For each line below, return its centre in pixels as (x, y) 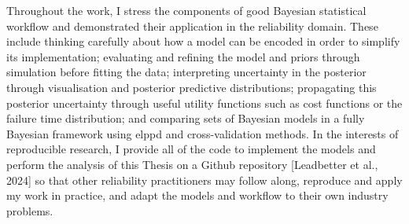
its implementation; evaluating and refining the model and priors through (183, 56)
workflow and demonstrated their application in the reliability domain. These (192, 26)
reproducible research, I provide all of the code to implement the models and (191, 149)
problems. (30, 210)
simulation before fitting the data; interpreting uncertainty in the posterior (186, 72)
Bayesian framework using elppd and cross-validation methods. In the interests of (203, 133)
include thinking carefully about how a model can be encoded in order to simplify (203, 41)
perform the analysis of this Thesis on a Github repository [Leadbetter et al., (192, 164)
